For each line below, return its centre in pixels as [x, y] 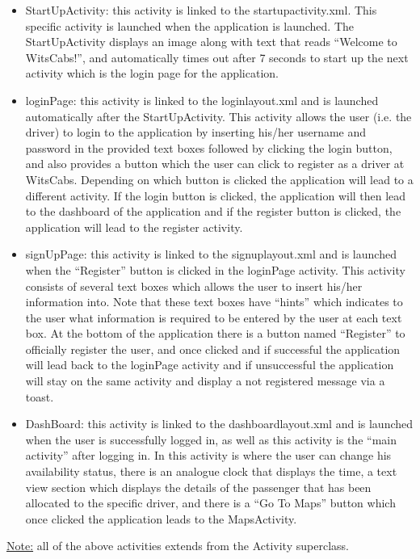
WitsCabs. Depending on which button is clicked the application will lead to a [219, 179]
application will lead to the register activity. [134, 227]
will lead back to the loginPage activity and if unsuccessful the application [210, 365]
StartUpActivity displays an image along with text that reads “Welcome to [211, 42]
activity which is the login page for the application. [152, 73]
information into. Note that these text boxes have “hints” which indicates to [214, 302]
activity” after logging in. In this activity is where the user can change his [208, 455]
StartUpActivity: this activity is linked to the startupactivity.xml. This [201, 10]
